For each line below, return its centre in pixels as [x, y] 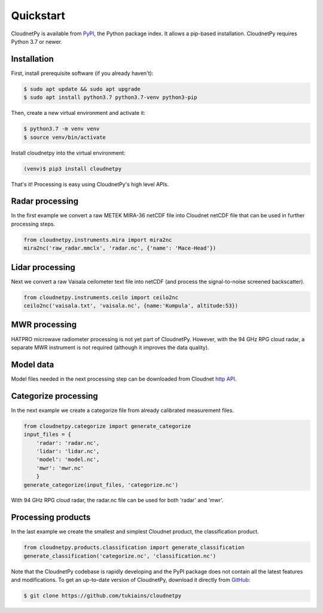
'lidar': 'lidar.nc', [68, 451]
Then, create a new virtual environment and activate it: [78, 113]
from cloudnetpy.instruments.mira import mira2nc [98, 240]
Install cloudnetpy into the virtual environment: [68, 153]
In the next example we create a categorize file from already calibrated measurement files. [123, 410]
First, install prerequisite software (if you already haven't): [82, 73]
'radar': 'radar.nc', [68, 443]
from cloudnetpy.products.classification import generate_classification [134, 547]
